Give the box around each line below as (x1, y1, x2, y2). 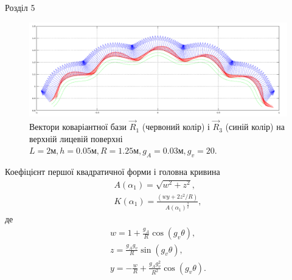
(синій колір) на (225, 120, 285, 133)
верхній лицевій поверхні (29, 132, 123, 145)
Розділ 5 (5, 1, 35, 13)
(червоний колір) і (142, 120, 210, 133)
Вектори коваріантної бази (29, 120, 127, 133)
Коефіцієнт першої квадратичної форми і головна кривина (5, 165, 220, 178)
